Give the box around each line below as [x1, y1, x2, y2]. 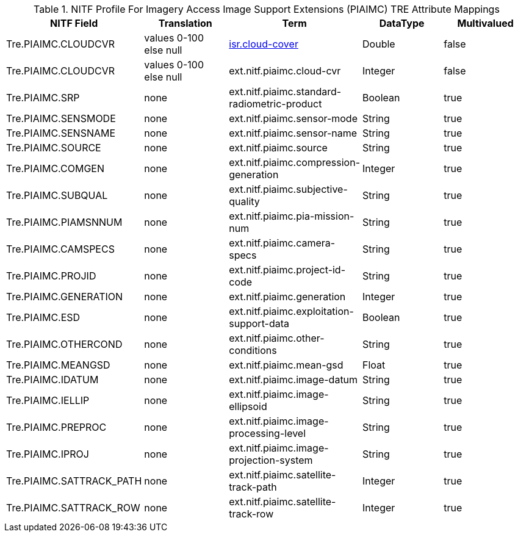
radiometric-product [229, 98, 322, 110]
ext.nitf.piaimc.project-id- [229, 264, 346, 276]
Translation [158, 17, 212, 29]
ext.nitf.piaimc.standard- [229, 85, 342, 98]
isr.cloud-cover [229, 38, 298, 50]
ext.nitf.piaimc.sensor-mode [229, 112, 358, 124]
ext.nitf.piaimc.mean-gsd [229, 359, 344, 371]
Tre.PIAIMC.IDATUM [6, 373, 99, 386]
